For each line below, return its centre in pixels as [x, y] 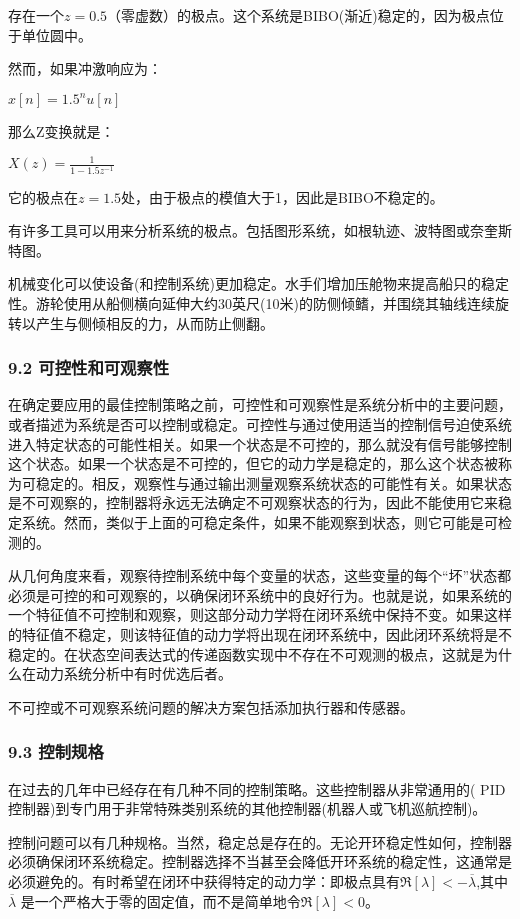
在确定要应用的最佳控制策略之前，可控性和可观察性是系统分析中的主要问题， [260, 404]
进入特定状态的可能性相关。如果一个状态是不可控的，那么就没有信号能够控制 [260, 443]
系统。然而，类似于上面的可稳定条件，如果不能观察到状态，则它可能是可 [259, 522]
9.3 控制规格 [56, 751]
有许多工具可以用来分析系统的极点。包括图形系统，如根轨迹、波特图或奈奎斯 [260, 230]
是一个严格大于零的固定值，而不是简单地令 [160, 900]
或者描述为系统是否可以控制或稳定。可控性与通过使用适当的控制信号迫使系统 [260, 424]
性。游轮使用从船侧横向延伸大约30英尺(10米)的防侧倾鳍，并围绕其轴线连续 [251, 303]
